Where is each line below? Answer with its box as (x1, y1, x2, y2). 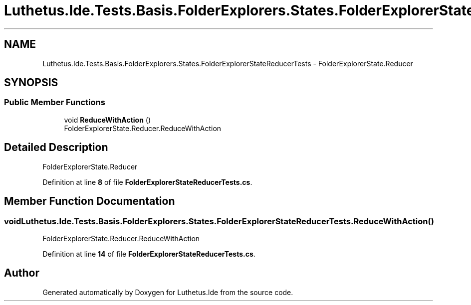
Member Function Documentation (4, 195, 175, 208)
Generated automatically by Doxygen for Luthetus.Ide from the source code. (42, 288, 293, 297)
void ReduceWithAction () (64, 115, 151, 124)
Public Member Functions (4, 97, 105, 108)
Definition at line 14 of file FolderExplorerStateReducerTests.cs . (42, 249, 255, 258)
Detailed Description (4, 141, 108, 154)
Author (4, 267, 39, 280)
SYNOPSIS (4, 76, 58, 89)
